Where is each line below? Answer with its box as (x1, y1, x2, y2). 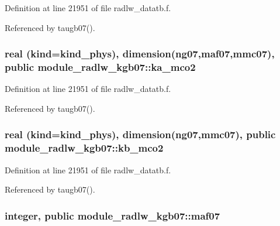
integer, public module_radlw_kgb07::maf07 (5, 208, 220, 222)
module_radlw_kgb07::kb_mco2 (5, 141, 164, 155)
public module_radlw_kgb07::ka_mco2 (5, 60, 196, 74)
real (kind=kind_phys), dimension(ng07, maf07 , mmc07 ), (5, 46, 275, 61)
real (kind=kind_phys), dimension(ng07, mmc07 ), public (5, 127, 276, 142)
